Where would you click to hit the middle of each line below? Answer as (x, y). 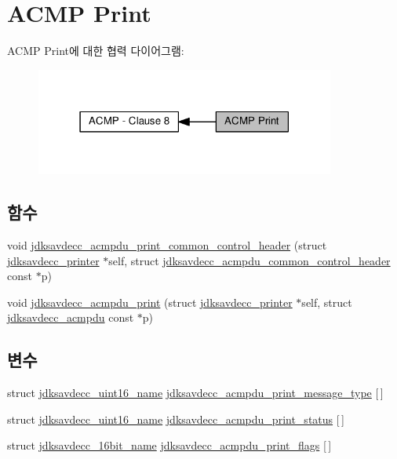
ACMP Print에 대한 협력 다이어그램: (96, 51)
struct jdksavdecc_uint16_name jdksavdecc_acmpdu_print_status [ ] (176, 419)
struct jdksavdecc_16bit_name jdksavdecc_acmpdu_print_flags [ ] (169, 445)
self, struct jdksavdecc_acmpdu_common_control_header (249, 260)
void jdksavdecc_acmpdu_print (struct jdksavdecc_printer (150, 302)
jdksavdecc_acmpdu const (71, 317)
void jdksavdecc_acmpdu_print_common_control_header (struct (167, 245)
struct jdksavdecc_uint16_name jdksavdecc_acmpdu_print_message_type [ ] (195, 393)
